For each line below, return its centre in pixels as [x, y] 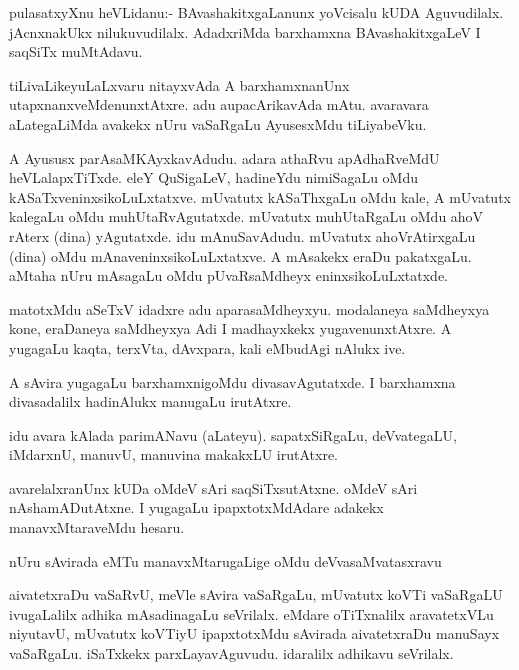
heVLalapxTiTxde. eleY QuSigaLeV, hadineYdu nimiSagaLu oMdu [213, 177]
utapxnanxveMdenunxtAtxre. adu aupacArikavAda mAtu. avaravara [219, 104]
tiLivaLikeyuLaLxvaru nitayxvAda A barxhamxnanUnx [179, 84]
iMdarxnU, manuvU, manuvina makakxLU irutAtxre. [173, 454]
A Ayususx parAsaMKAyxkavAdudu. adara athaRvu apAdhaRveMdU [224, 157]
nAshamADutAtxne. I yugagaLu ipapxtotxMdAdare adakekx [196, 507]
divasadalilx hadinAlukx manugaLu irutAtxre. [150, 401]
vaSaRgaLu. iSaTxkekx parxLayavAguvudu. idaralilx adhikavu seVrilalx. [231, 653]
